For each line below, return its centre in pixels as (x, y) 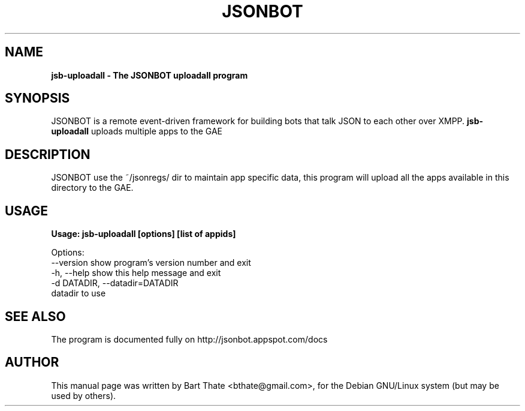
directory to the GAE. (92, 188)
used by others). (84, 395)
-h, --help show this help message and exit (136, 273)
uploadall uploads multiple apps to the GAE (137, 131)
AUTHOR (32, 362)
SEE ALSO (35, 316)
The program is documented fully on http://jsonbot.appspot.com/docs (189, 339)
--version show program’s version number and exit (151, 263)
